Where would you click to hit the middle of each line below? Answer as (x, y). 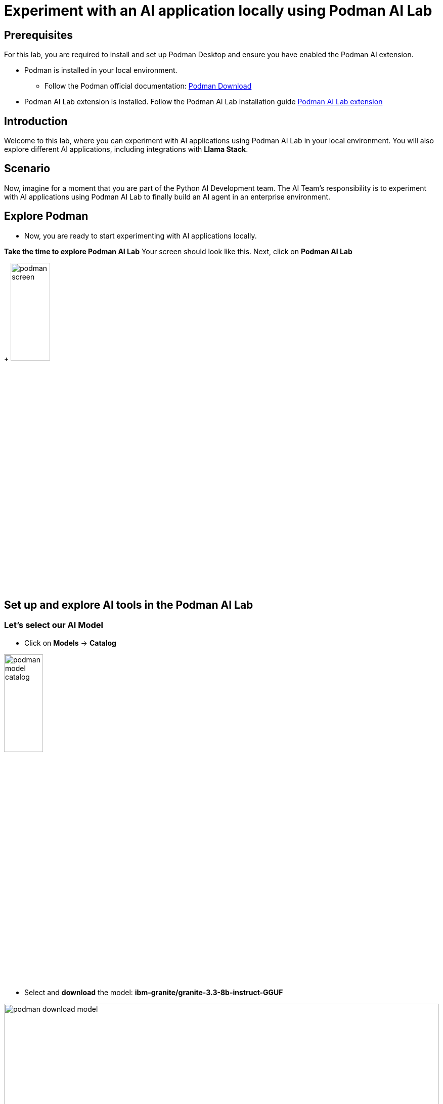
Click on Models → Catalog (70, 643)
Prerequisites (38, 35)
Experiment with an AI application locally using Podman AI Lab (218, 11)
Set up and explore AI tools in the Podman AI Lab (129, 605)
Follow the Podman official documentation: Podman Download (148, 86)
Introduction (36, 121)
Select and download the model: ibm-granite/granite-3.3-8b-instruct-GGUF (154, 993)
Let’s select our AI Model (54, 625)
